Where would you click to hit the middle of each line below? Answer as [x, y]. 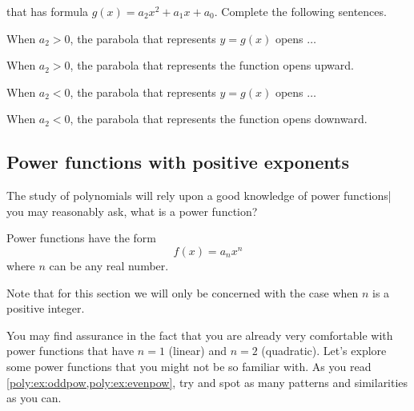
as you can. [34, 398]
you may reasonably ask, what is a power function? [132, 211]
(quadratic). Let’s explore [324, 351]
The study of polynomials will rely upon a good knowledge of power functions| [199, 196]
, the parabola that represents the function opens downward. [219, 119]
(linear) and [197, 351]
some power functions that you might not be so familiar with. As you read [189, 366]
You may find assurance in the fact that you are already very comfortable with [200, 335]
